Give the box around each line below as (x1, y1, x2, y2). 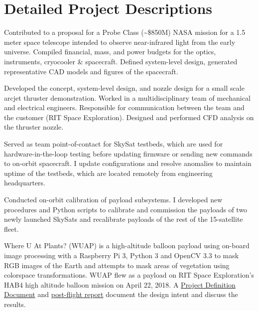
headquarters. (4, 177, 46, 188)
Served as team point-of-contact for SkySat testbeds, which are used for (4, 139, 223, 149)
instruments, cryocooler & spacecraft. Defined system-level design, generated (4, 56, 238, 66)
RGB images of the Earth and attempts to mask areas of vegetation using (4, 260, 230, 270)
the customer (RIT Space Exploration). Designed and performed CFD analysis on (4, 112, 254, 122)
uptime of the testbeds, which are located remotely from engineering (4, 167, 213, 178)
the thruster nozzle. (4, 122, 64, 132)
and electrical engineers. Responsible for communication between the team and (4, 102, 245, 113)
